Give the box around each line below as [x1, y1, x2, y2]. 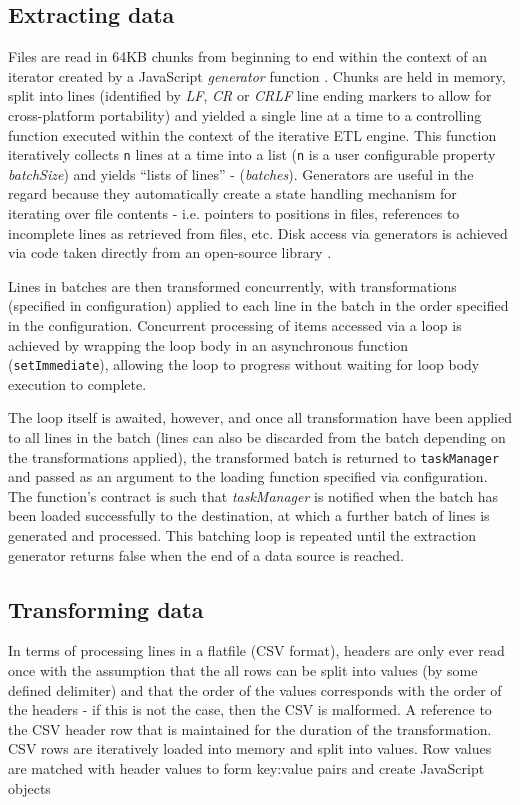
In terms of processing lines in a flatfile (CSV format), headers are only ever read [8, 640, 505, 661]
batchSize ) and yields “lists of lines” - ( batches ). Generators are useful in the [8, 163, 474, 184]
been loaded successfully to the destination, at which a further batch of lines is [8, 505, 490, 526]
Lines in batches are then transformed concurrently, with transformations [8, 275, 457, 296]
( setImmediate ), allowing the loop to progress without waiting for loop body [8, 354, 480, 375]
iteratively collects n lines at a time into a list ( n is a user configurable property [8, 144, 496, 165]
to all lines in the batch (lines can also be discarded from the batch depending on [8, 427, 506, 448]
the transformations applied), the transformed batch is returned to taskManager [8, 446, 500, 467]
